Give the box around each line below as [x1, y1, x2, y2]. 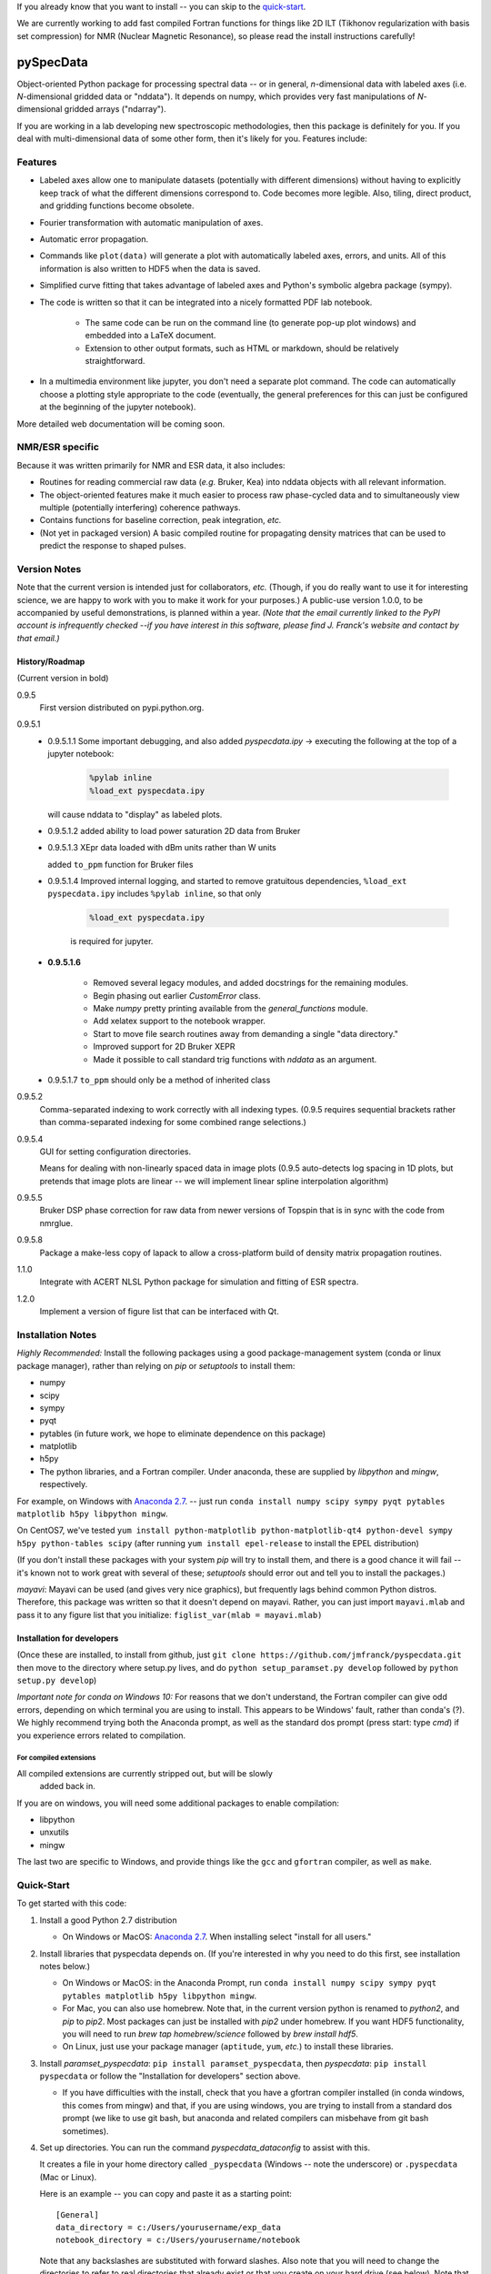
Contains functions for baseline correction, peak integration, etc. [39, 515, 282, 526]
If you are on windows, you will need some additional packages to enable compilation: [16, 1797, 340, 1808]
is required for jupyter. [70, 936, 154, 947]
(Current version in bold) [16, 673, 109, 684]
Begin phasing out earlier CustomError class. [93, 990, 261, 1001]
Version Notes [16, 562, 82, 575]
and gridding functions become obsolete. [39, 200, 195, 211]
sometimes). [62, 2125, 109, 2137]
